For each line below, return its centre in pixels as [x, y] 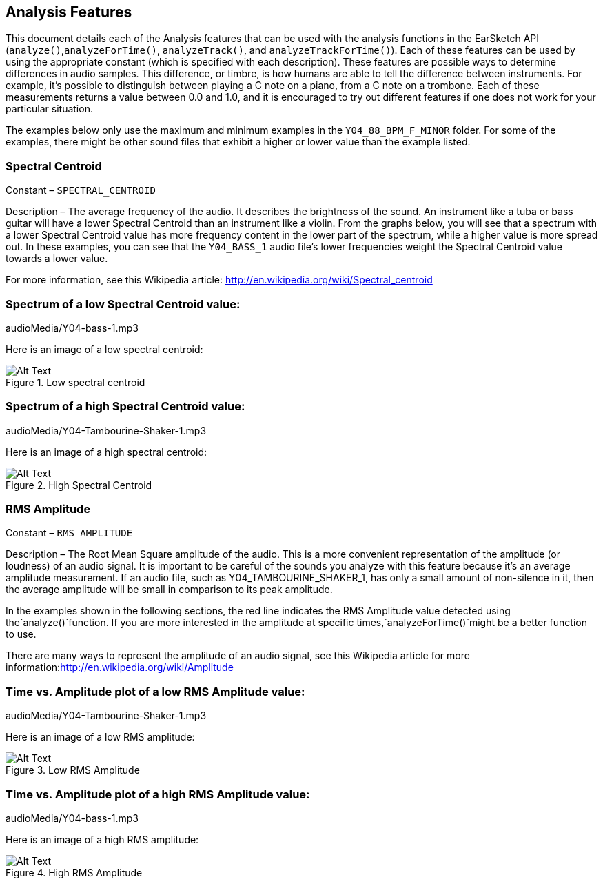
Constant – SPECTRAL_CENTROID [81, 190]
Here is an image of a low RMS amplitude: [100, 737]
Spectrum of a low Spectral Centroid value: [123, 304]
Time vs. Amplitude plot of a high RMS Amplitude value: [158, 794]
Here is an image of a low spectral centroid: [104, 349]
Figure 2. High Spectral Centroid [79, 485]
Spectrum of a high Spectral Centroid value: [125, 406]
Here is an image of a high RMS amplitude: [102, 839]
